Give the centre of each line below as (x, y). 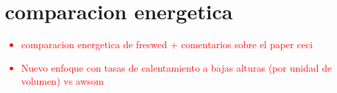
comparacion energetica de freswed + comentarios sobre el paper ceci (167, 44)
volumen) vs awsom (62, 81)
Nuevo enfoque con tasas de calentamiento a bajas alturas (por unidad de (176, 67)
